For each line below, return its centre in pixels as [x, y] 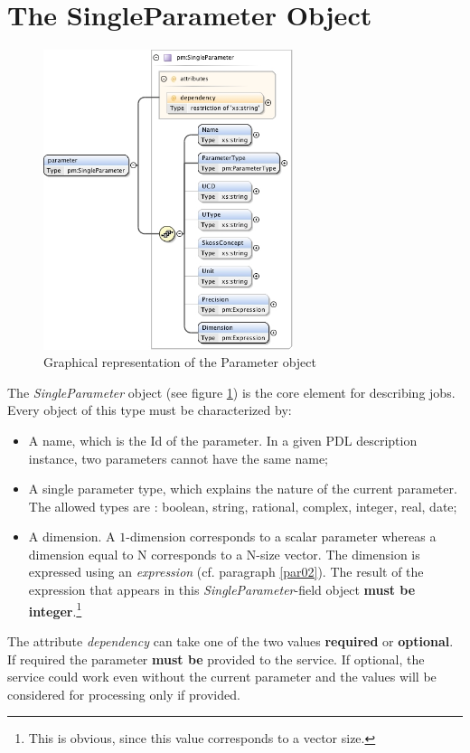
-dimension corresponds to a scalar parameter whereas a [281, 537]
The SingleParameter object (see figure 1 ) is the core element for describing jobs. [231, 392]
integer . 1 [55, 609]
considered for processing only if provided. [124, 694]
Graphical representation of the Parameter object [180, 362]
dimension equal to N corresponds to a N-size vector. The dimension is [224, 554]
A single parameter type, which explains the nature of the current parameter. [243, 489]
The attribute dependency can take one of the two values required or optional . [230, 640]
